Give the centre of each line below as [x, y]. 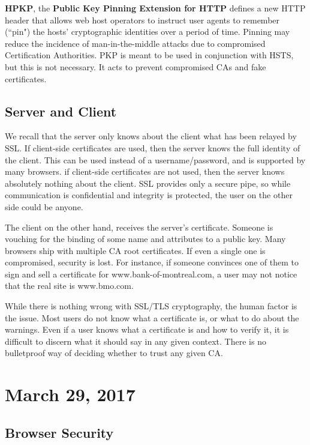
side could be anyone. [44, 206]
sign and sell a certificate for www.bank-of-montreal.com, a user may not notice [151, 274]
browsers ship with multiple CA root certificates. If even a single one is [135, 250]
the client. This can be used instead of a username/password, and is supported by [155, 159]
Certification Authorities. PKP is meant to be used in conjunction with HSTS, [149, 55]
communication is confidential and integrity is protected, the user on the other [149, 195]
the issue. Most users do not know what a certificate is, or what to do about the [152, 317]
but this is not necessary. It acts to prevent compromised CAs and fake [136, 66]
